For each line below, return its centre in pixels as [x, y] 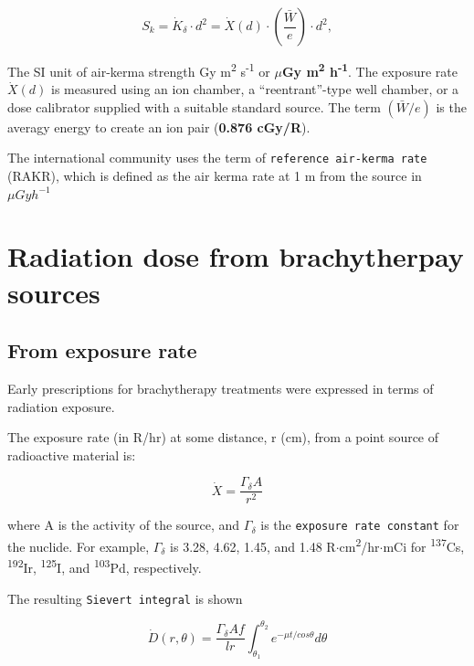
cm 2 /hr [359, 545]
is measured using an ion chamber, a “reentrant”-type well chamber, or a [255, 89]
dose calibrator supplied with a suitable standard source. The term [194, 106]
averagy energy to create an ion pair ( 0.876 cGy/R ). [159, 127]
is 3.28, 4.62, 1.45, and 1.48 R [253, 546]
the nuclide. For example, [79, 546]
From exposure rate [102, 350]
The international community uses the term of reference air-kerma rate [217, 158]
